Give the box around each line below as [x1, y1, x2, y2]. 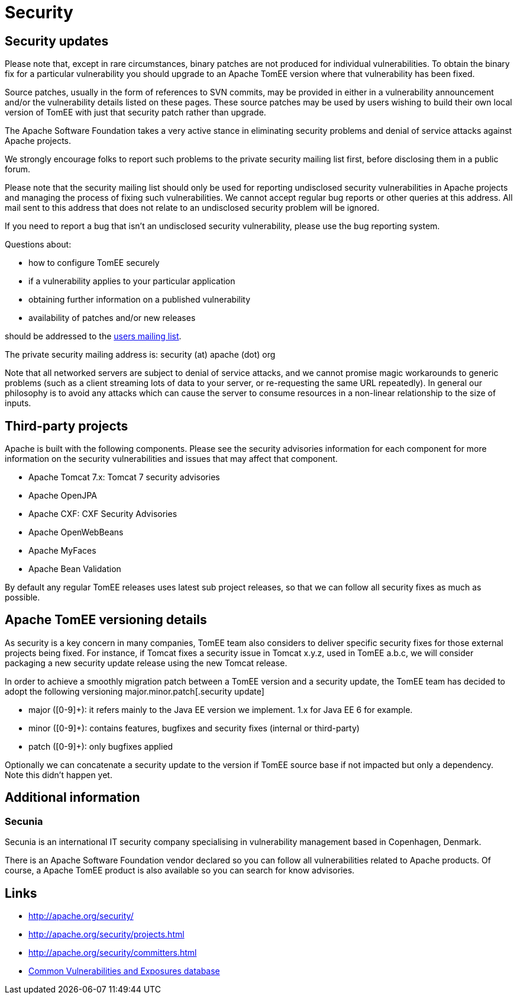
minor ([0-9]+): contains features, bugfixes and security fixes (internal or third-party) [28, 722, 360, 733]
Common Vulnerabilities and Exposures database [28, 965, 220, 976]
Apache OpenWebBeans [28, 527, 124, 538]
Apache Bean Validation [28, 564, 121, 574]
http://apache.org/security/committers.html [28, 947, 197, 958]
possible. [5, 592, 40, 603]
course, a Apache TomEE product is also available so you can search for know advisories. [5, 865, 355, 876]
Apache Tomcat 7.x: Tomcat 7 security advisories [28, 472, 220, 483]
